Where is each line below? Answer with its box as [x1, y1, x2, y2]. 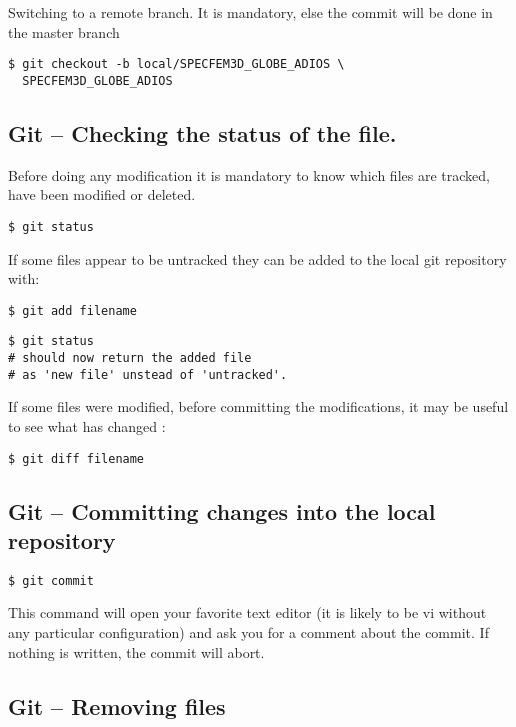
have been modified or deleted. [8, 184, 196, 205]
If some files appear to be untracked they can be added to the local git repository [8, 248, 507, 269]
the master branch [8, 21, 120, 42]
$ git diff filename [8, 451, 145, 466]
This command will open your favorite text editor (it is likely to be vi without [8, 602, 487, 623]
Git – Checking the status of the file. [8, 117, 397, 148]
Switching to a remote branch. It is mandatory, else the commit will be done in [8, 2, 493, 22]
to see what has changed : [8, 415, 166, 436]
